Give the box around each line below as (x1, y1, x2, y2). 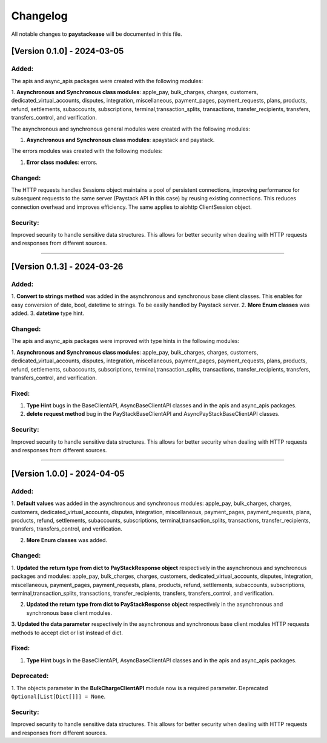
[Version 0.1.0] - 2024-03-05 (11, 46, 124, 56)
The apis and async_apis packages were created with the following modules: (11, 77, 203, 84)
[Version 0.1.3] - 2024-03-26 (11, 262, 124, 272)
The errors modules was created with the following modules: (11, 148, 163, 155)
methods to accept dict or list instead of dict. (11, 629, 124, 636)
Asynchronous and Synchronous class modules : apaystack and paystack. (26, 137, 215, 144)
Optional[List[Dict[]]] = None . (11, 693, 106, 701)
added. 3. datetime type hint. (11, 310, 85, 317)
